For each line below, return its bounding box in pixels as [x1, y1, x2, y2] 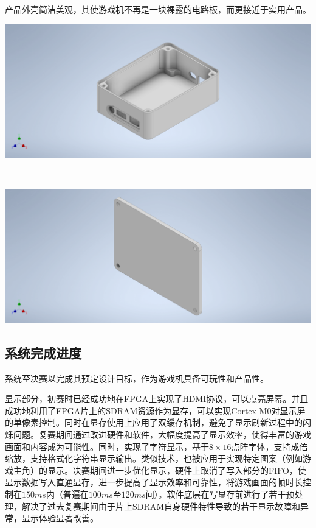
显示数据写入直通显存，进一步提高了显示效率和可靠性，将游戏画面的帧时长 [5, 476, 303, 488]
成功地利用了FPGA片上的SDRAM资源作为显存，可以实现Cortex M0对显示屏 [5, 404, 306, 417]
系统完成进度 [5, 343, 81, 362]
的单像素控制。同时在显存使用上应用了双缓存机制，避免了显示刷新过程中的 [5, 416, 303, 429]
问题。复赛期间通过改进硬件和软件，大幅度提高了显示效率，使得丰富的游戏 [13, 428, 311, 440]
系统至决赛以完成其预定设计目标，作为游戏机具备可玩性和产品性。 [5, 371, 269, 384]
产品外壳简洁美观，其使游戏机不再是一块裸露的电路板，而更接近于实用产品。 [5, 3, 311, 15]
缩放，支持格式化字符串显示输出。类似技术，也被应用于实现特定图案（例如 [5, 452, 303, 465]
